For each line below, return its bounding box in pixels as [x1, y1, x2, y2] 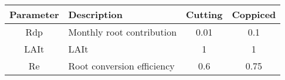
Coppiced [232, 8, 276, 21]
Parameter [9, 8, 59, 21]
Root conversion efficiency [68, 59, 175, 72]
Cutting [186, 8, 223, 21]
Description [68, 8, 123, 21]
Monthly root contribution [68, 25, 177, 39]
